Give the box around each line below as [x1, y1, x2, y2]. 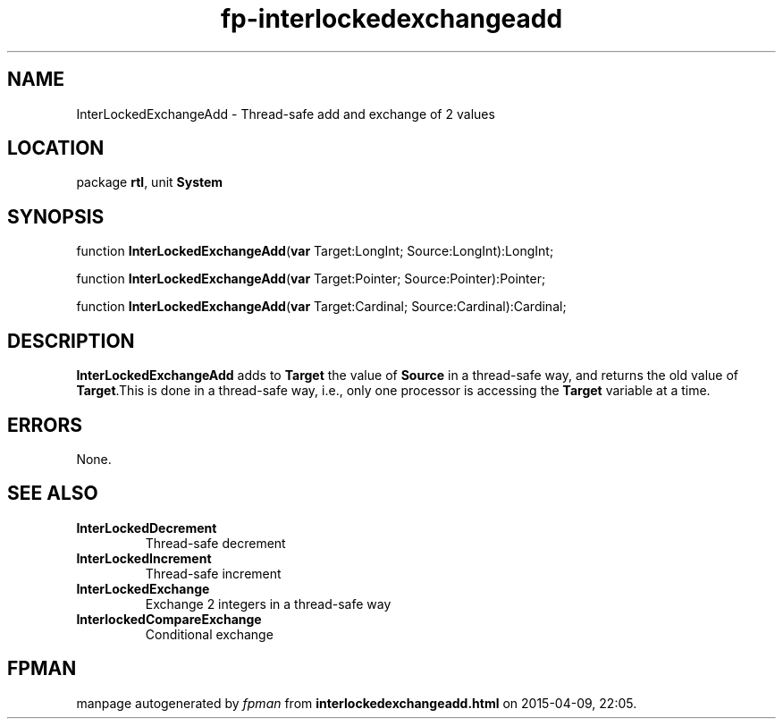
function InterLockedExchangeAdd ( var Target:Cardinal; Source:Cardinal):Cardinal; [76, 299, 567, 315]
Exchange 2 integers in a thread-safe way [145, 595, 391, 612]
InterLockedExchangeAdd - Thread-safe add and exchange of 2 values [76, 106, 495, 122]
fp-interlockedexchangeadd [220, 4, 563, 34]
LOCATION [7, 137, 105, 160]
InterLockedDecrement [76, 519, 217, 536]
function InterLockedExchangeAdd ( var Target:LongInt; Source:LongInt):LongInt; [76, 243, 554, 259]
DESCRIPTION [7, 329, 135, 352]
